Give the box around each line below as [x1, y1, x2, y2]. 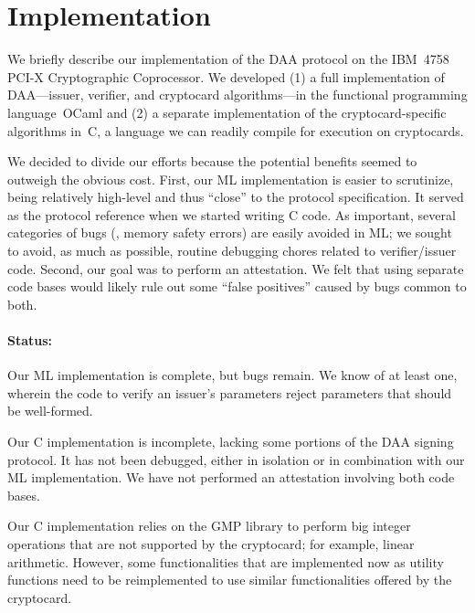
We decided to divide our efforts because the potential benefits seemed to [7, 152, 417, 171]
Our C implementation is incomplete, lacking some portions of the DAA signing [7, 432, 454, 451]
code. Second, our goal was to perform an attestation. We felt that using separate [7, 259, 464, 278]
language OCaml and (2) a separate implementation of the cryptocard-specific [7, 102, 447, 122]
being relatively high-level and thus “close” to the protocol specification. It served [7, 187, 464, 206]
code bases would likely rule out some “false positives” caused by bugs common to [7, 277, 467, 296]
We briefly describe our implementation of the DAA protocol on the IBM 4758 [7, 49, 449, 69]
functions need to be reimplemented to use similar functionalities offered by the [7, 570, 452, 589]
